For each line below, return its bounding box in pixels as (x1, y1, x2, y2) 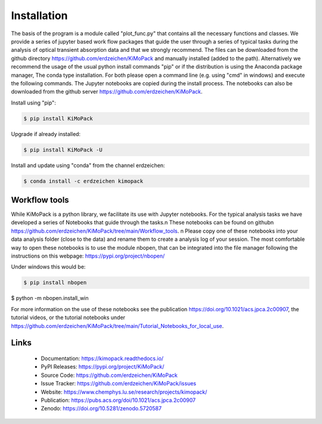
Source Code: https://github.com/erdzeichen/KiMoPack (41, 372, 178, 379)
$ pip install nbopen (23, 279, 87, 286)
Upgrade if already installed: (11, 130, 80, 137)
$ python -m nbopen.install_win (11, 295, 89, 302)
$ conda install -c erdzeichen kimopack (23, 178, 143, 184)
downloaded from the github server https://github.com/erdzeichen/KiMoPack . (11, 88, 203, 95)
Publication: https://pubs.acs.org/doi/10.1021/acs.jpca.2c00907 (41, 397, 196, 404)
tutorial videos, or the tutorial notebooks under (11, 314, 125, 321)
